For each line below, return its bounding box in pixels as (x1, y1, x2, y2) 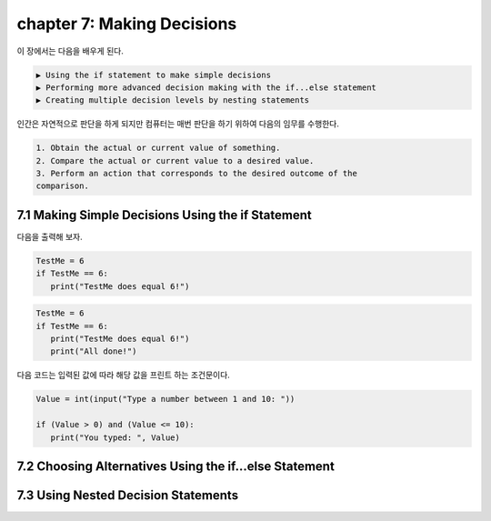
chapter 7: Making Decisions (16, 14, 237, 34)
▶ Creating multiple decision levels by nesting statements (35, 95, 310, 105)
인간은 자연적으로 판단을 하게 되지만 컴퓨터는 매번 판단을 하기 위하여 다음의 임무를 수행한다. (16, 118, 340, 129)
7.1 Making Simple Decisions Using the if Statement (16, 207, 313, 223)
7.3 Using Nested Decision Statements (16, 487, 239, 504)
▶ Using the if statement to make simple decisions (35, 69, 272, 80)
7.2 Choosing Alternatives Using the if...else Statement (16, 459, 336, 475)
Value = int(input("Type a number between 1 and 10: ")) (35, 394, 296, 405)
